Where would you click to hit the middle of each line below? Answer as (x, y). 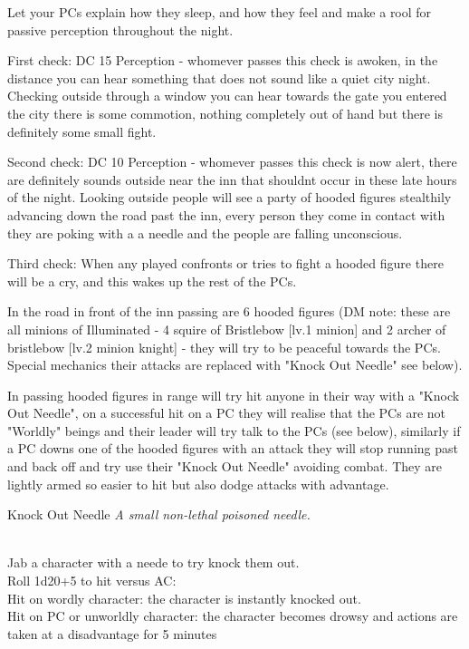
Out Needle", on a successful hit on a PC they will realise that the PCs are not (226, 413)
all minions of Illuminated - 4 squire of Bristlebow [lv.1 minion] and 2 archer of (227, 329)
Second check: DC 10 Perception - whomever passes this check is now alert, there (232, 162)
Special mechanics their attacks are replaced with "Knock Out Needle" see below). (235, 365)
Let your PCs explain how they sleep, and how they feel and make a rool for (220, 12)
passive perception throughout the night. (120, 29)
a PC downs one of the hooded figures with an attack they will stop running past (233, 448)
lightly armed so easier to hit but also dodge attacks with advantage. (198, 484)
